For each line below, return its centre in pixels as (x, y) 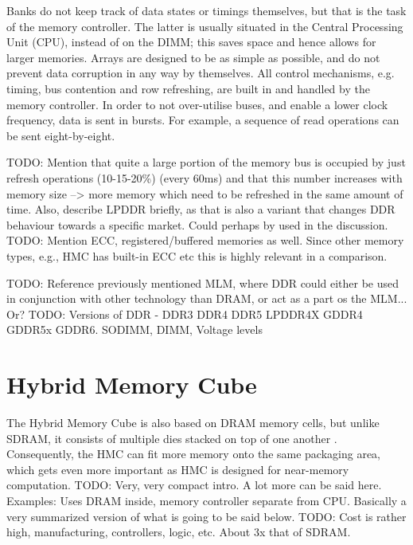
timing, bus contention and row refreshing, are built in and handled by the (188, 88)
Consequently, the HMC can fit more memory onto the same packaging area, (194, 454)
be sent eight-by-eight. (61, 135)
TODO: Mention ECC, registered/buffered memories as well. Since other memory (205, 240)
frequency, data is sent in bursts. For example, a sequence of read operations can (203, 120)
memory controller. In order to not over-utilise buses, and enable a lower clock (197, 104)
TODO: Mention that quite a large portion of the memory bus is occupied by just (206, 162)
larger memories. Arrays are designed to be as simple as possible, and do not (193, 57)
